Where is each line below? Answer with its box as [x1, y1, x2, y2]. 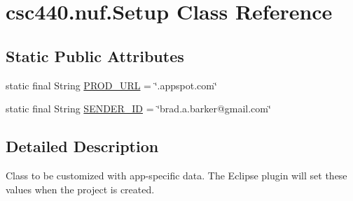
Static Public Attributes [6, 45, 184, 66]
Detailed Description [6, 135, 159, 157]
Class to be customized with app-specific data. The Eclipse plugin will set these [6, 167, 347, 182]
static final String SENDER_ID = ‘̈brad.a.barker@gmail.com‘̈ [6, 101, 271, 116]
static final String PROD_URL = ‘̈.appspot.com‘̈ [6, 77, 217, 92]
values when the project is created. [6, 181, 155, 196]
